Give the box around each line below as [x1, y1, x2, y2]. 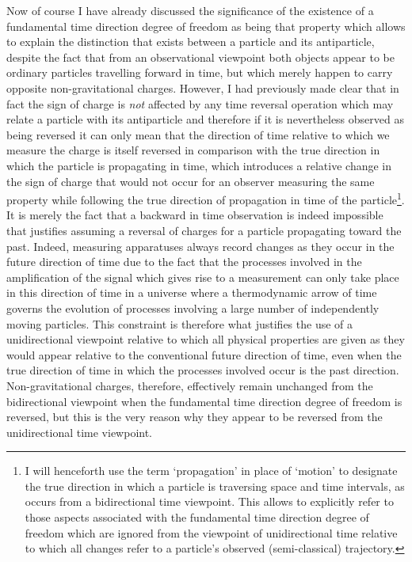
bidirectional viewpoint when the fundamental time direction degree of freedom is [6, 393, 402, 409]
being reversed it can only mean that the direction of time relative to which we [6, 126, 390, 142]
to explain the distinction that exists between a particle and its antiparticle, [6, 33, 375, 50]
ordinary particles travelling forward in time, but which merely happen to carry [6, 64, 393, 81]
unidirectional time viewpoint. [6, 423, 153, 440]
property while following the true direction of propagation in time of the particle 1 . [6, 189, 405, 207]
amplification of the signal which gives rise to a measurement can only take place [6, 268, 399, 285]
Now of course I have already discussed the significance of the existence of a [6, 2, 374, 18]
